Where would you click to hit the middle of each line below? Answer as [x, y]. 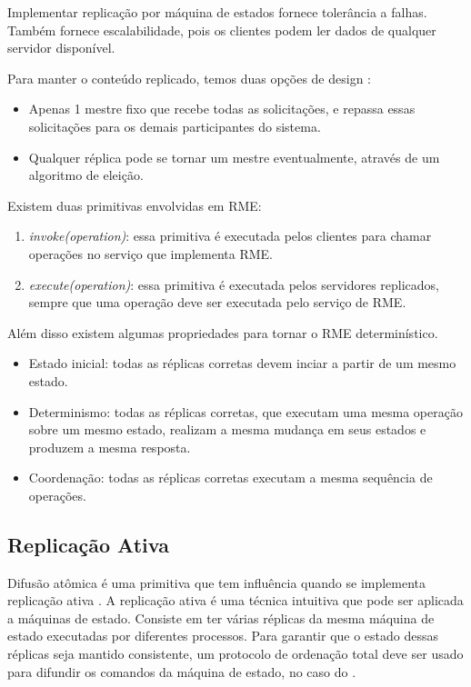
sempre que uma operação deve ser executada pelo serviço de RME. [217, 302]
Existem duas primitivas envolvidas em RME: [135, 205]
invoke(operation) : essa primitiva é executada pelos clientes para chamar [230, 236]
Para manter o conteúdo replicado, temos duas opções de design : [189, 78]
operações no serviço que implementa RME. [150, 253]
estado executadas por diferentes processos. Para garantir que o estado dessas [223, 636]
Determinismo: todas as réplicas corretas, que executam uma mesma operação [246, 411]
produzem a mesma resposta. [110, 447]
